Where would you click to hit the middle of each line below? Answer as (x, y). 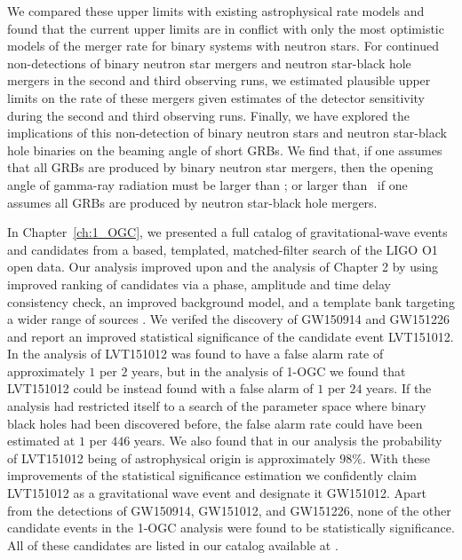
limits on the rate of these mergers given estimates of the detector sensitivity (216, 97)
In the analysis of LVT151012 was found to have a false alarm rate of (195, 354)
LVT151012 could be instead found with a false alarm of (160, 388)
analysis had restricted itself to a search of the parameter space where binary (217, 406)
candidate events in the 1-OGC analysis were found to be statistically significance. (231, 528)
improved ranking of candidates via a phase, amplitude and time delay (199, 284)
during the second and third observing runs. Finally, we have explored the (208, 115)
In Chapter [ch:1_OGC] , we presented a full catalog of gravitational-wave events (227, 232)
